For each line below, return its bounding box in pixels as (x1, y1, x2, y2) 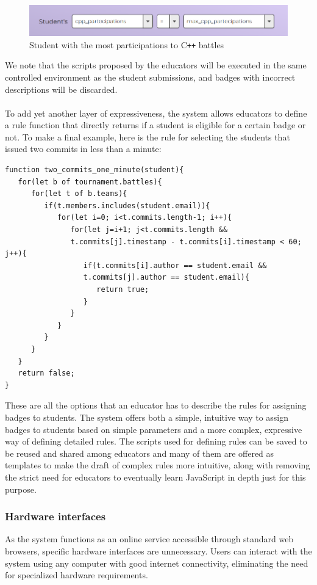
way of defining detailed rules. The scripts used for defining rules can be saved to (5, 435, 307, 448)
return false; (18, 369, 75, 378)
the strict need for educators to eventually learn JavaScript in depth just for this (5, 470, 306, 483)
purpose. (5, 482, 37, 495)
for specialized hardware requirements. (5, 569, 148, 581)
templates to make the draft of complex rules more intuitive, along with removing (5, 459, 310, 471)
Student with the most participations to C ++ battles (29, 38, 224, 51)
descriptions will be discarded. (5, 82, 118, 95)
